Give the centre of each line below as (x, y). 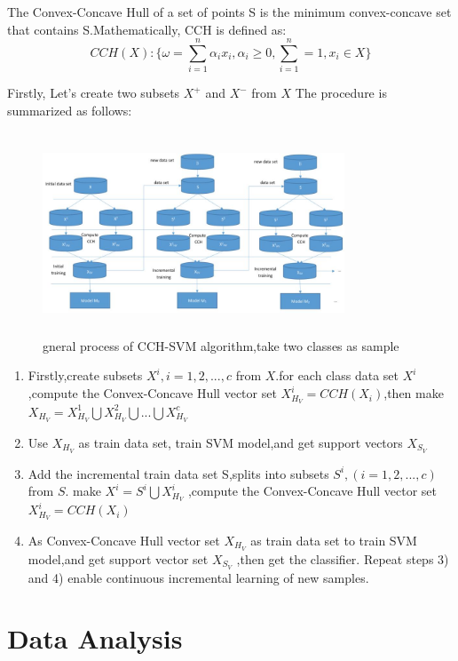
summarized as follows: (70, 110)
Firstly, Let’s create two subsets (94, 93)
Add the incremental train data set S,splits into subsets (178, 473)
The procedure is (341, 93)
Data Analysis (95, 638)
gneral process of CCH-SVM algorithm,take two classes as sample (221, 345)
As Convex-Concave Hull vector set (124, 540)
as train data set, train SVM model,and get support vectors (241, 442)
